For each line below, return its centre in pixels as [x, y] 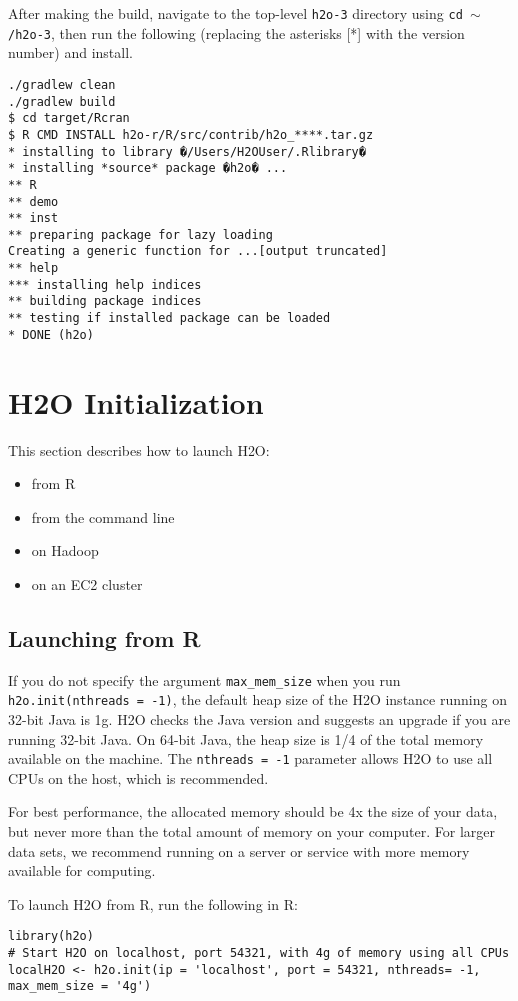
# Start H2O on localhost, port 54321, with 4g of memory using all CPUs [259, 953]
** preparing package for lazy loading [140, 234]
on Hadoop [65, 550]
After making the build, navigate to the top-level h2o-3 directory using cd [235, 13]
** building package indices [105, 301]
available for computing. [82, 870]
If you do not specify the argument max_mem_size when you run [204, 679]
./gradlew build [62, 101]
